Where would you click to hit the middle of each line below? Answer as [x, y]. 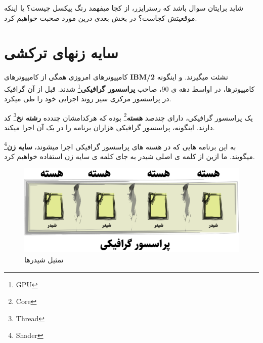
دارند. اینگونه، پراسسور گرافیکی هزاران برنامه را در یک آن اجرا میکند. [109, 127]
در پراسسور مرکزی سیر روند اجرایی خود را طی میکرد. [88, 99]
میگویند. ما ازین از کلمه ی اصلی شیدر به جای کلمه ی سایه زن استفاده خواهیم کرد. [129, 156]
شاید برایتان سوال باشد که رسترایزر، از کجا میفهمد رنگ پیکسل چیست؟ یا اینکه [124, 8]
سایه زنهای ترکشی [61, 52]
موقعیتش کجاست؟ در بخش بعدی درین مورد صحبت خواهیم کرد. [101, 17]
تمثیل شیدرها [44, 260]
